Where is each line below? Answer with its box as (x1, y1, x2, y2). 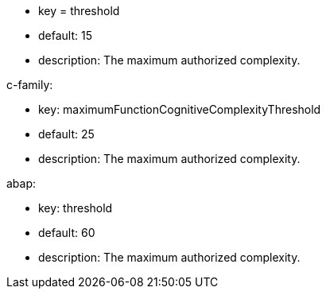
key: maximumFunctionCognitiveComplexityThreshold (38, 103, 321, 116)
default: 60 (38, 226, 95, 239)
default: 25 (38, 127, 95, 141)
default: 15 (38, 29, 92, 42)
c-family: (6, 78, 53, 91)
